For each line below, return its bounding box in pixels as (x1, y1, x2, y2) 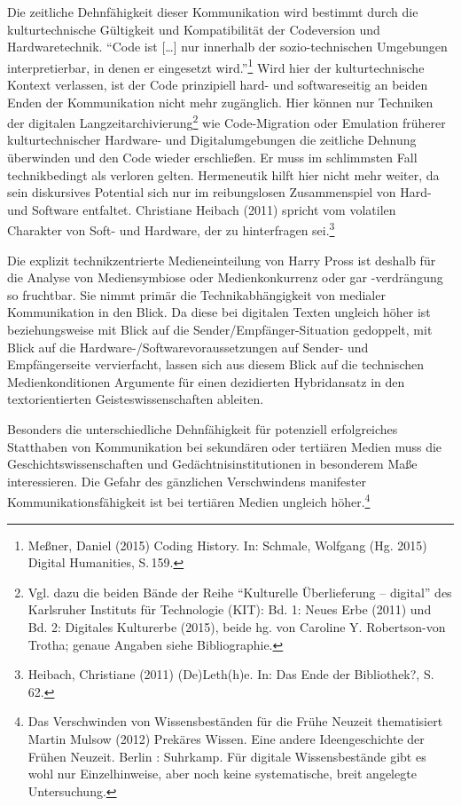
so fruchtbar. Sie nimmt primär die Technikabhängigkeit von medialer (7, 285, 386, 304)
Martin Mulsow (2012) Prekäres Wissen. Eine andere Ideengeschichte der (27, 730, 425, 747)
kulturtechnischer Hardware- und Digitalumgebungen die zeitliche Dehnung (7, 130, 417, 149)
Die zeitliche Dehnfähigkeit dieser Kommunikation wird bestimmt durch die (7, 3, 418, 20)
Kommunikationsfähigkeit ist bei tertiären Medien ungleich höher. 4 (7, 490, 371, 511)
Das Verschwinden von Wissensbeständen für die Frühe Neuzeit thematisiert (27, 712, 443, 731)
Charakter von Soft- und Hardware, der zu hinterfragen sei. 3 (7, 218, 335, 240)
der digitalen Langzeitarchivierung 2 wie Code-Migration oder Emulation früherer (7, 111, 446, 131)
